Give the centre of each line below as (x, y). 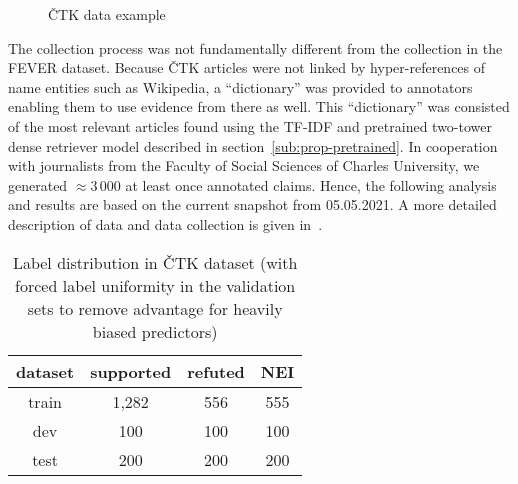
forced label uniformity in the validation (155, 285)
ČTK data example (107, 14)
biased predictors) (155, 331)
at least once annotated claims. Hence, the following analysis (311, 184)
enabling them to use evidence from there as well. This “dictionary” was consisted (259, 106)
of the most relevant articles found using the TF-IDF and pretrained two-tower (250, 125)
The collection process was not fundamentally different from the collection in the (255, 47)
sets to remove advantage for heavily (155, 308)
